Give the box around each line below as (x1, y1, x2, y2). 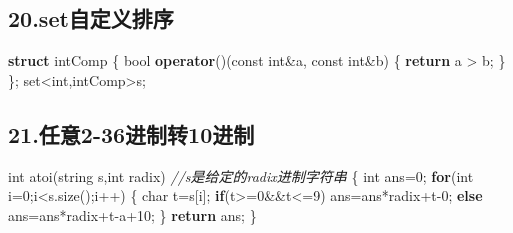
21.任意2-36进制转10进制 (8, 118, 255, 149)
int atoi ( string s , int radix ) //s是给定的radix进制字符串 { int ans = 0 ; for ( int (8, 165, 474, 186)
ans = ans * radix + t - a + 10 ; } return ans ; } (8, 204, 257, 225)
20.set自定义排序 (8, 3, 174, 34)
